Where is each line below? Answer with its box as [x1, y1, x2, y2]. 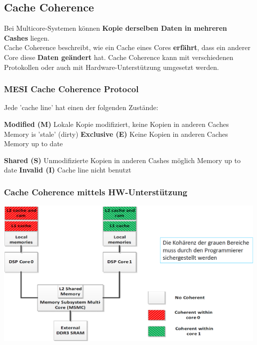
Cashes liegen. [4, 32, 50, 43]
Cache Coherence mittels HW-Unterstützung [4, 185, 187, 198]
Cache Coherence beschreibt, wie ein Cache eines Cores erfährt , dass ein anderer [4, 42, 251, 53]
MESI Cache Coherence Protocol [4, 83, 139, 95]
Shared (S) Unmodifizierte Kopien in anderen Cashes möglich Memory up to [4, 155, 241, 165]
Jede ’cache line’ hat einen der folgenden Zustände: [4, 102, 159, 113]
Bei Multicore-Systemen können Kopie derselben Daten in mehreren [4, 23, 227, 33]
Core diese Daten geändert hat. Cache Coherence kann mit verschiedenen [4, 52, 234, 62]
